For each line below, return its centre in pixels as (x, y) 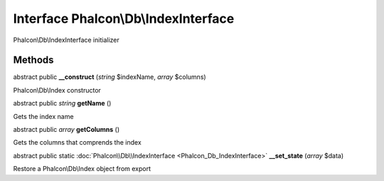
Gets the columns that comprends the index (77, 143)
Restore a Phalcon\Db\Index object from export (82, 169)
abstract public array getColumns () (66, 130)
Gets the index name (43, 116)
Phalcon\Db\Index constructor (57, 90)
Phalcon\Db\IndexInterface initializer (66, 40)
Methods (33, 60)
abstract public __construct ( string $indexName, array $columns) (110, 77)
